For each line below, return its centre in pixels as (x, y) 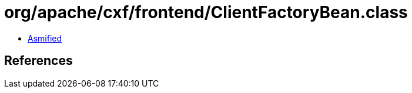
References (38, 61)
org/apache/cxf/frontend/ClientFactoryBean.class (206, 12)
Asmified (45, 38)
